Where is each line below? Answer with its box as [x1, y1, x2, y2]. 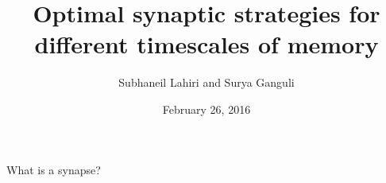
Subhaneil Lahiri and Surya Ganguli [118, 74, 295, 91]
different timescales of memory [34, 28, 379, 60]
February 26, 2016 [162, 100, 251, 117]
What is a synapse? [6, 161, 101, 177]
